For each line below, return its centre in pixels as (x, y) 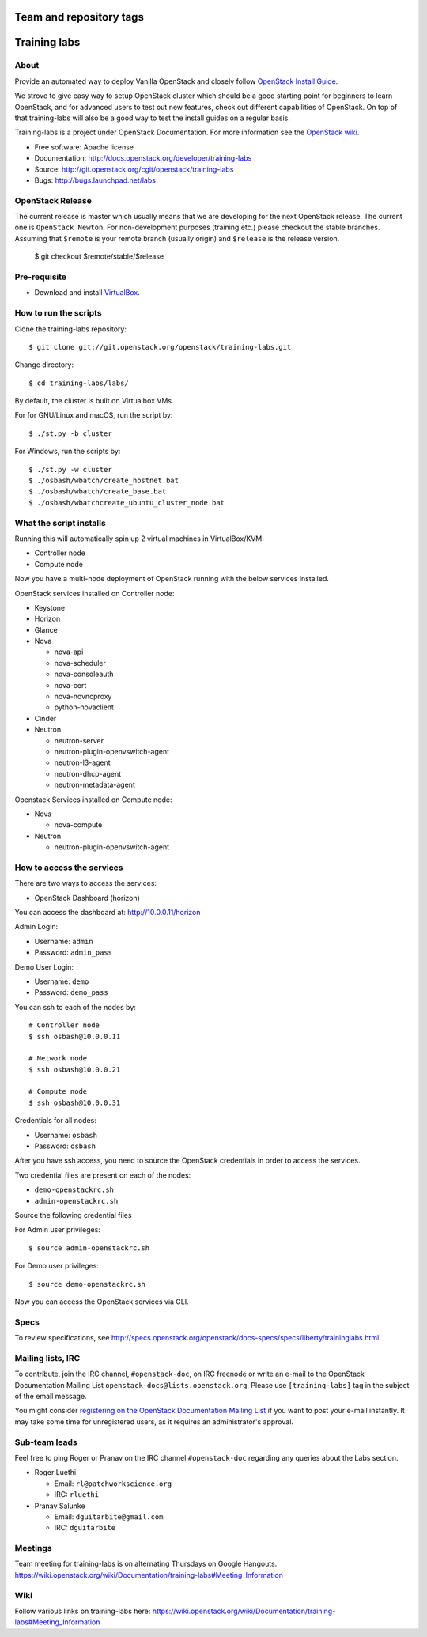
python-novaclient (84, 707)
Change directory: (44, 365)
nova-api (69, 652)
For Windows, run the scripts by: (68, 452)
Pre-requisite (41, 277)
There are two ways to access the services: (86, 883)
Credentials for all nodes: (55, 1121)
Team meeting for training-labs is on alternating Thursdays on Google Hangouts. (146, 1564)
